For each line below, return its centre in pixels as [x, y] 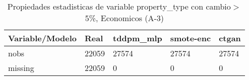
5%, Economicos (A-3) [125, 18]
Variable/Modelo [43, 38]
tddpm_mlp [138, 38]
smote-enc [191, 38]
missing [21, 68]
